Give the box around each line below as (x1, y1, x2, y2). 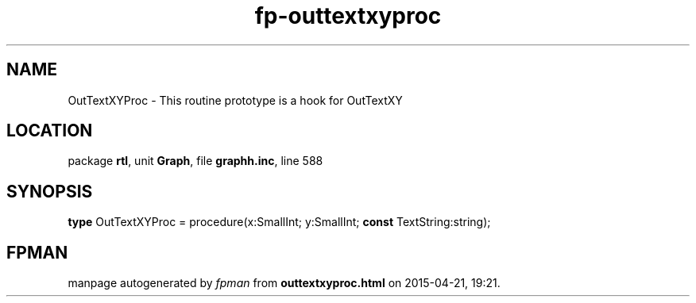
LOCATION (6, 121, 93, 141)
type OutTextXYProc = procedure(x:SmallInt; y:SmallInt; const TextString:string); (68, 215, 491, 229)
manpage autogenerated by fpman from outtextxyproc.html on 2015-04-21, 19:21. (68, 276, 501, 290)
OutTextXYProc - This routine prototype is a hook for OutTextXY (68, 93, 403, 107)
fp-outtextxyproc (254, 2, 442, 29)
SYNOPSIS (6, 181, 93, 201)
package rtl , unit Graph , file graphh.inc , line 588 (68, 154, 323, 168)
